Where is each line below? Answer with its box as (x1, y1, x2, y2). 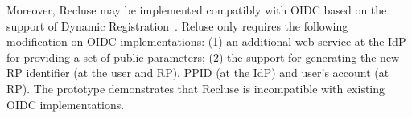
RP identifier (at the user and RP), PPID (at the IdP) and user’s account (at (6, 64, 389, 81)
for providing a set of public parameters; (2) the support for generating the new (6, 48, 400, 65)
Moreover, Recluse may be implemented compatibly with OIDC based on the (6, 2, 387, 18)
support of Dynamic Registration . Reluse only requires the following (6, 17, 348, 34)
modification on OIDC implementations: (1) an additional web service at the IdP (6, 33, 406, 50)
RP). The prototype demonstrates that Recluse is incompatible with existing (6, 79, 385, 96)
